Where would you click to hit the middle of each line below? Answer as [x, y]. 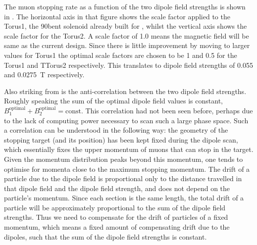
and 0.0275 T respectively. [44, 74]
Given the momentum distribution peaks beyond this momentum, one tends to [124, 159]
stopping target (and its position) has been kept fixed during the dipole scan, [121, 139]
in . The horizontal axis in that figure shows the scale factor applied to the [117, 16]
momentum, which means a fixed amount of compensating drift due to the [117, 227]
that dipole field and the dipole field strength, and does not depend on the [117, 188]
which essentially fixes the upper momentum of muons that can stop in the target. [129, 149]
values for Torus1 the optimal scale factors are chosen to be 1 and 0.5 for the [121, 55]
